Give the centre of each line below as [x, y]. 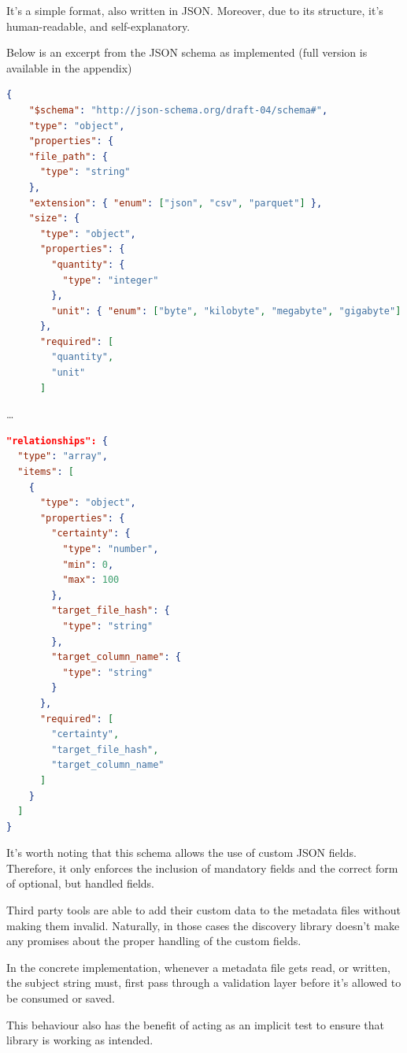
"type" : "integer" [111, 280]
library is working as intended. [80, 1040]
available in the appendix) [69, 67]
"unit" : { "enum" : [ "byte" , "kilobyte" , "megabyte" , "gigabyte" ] [226, 311]
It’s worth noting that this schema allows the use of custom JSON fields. [181, 853]
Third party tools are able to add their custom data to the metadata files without [203, 910]
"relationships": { [57, 441]
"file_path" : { [68, 156]
